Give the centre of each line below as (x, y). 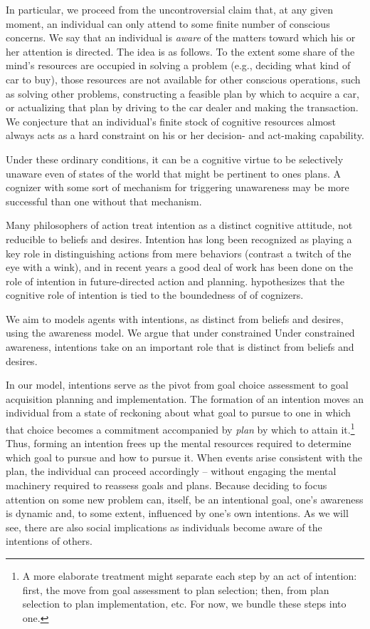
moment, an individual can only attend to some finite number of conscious (168, 23)
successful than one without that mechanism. (104, 201)
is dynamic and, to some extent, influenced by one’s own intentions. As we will (177, 513)
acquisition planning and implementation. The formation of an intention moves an (185, 398)
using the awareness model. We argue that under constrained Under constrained (180, 333)
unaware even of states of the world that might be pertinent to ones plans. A (173, 173)
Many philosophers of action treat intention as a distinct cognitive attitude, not (179, 225)
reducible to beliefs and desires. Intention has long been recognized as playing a (179, 239)
